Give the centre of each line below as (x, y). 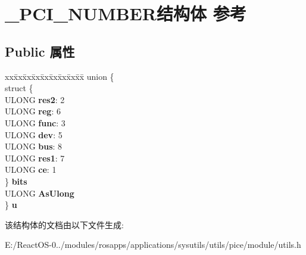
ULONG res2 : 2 (35, 99)
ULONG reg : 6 (33, 111)
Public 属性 (40, 51)
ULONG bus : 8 (34, 146)
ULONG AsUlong (40, 193)
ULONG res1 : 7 (35, 158)
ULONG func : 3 (35, 122)
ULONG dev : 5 (34, 134)
